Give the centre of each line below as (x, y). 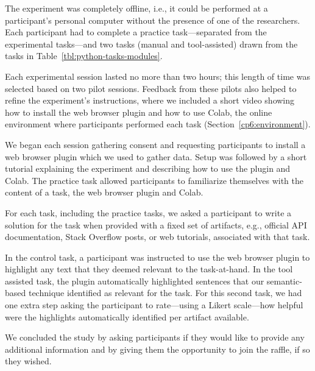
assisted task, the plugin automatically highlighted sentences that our (135, 281)
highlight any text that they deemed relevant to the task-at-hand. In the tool (149, 269)
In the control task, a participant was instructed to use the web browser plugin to (157, 257)
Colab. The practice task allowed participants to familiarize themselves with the (154, 180)
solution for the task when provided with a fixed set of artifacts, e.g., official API (156, 224)
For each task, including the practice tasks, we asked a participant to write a (148, 212)
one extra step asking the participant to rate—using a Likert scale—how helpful (154, 305)
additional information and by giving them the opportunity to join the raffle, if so (157, 349)
